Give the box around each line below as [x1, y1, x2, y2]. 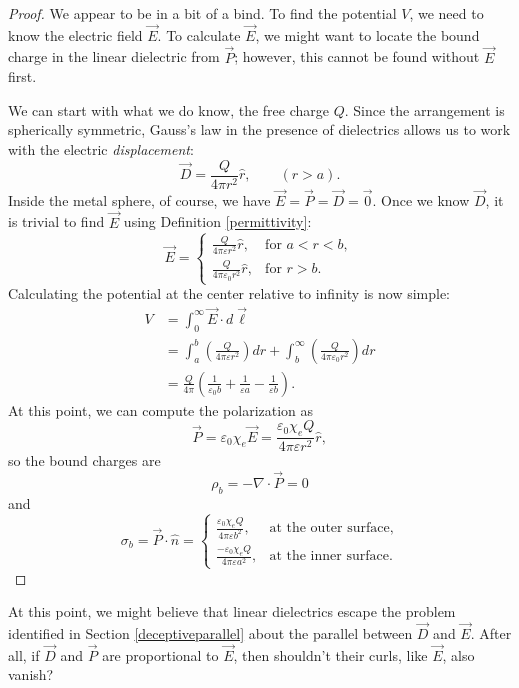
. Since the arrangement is [344, 99, 505, 120]
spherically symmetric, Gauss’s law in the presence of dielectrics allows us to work [8, 119, 511, 140]
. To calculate [157, 24, 241, 45]
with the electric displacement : [8, 139, 194, 159]
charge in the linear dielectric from [8, 46, 220, 67]
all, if [8, 644, 40, 665]
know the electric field [8, 24, 143, 45]
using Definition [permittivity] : [123, 211, 312, 232]
